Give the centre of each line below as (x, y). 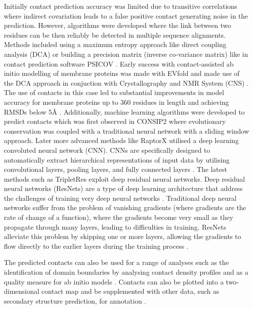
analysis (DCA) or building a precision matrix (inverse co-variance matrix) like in (126, 54)
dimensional (22, 291)
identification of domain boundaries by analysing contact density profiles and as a (126, 272)
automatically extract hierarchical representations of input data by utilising (117, 159)
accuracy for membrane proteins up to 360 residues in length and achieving (116, 102)
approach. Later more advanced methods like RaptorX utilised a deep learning (121, 140)
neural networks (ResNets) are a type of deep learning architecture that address (123, 188)
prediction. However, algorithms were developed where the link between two (117, 25)
